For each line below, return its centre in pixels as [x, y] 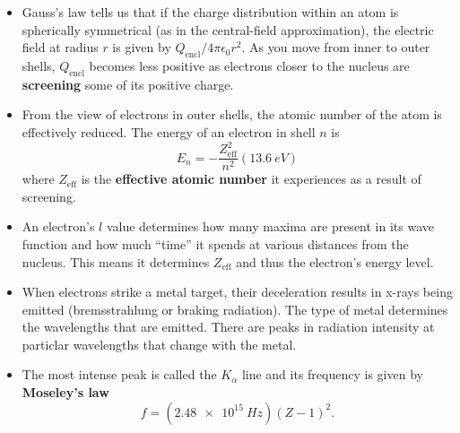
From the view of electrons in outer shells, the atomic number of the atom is [232, 114]
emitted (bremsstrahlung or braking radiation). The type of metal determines [235, 309]
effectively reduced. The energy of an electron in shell [169, 131]
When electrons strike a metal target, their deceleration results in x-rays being [237, 292]
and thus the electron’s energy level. [335, 261]
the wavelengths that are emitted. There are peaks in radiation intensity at [228, 327]
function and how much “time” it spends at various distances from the [215, 243]
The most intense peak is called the [119, 374]
